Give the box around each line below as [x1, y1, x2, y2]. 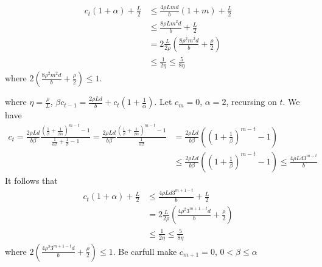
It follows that [5, 174, 58, 186]
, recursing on [226, 95, 277, 108]
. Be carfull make [113, 245, 177, 257]
